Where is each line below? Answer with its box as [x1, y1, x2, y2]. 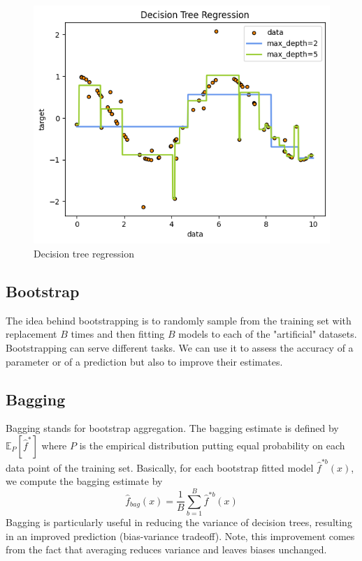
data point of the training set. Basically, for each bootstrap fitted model [6, 460, 314, 474]
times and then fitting [71, 327, 165, 341]
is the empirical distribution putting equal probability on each [79, 438, 345, 452]
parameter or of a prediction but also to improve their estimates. [6, 354, 283, 368]
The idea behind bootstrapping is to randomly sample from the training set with [6, 313, 352, 327]
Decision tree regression [34, 246, 135, 261]
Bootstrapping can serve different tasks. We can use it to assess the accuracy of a [6, 341, 354, 355]
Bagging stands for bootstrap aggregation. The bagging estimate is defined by [6, 421, 339, 435]
